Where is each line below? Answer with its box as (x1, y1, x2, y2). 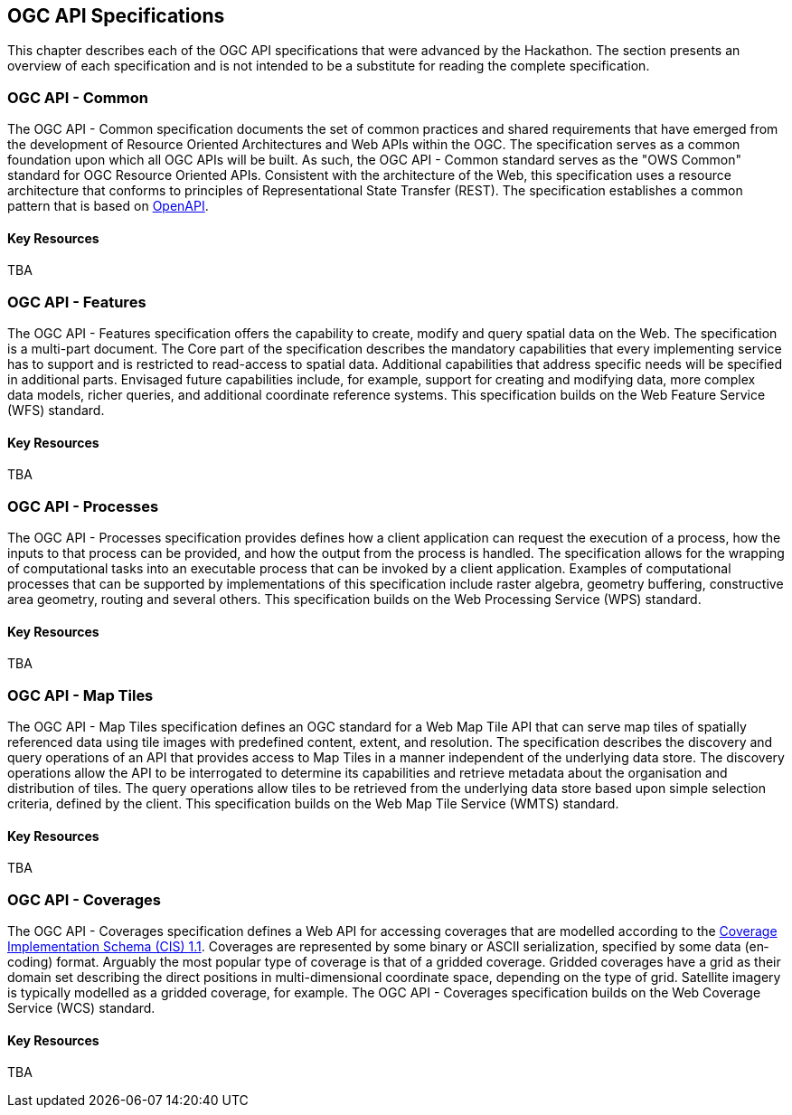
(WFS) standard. (7, 402, 105, 419)
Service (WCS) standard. (7, 1000, 156, 1016)
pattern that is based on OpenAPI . (7, 198, 209, 214)
